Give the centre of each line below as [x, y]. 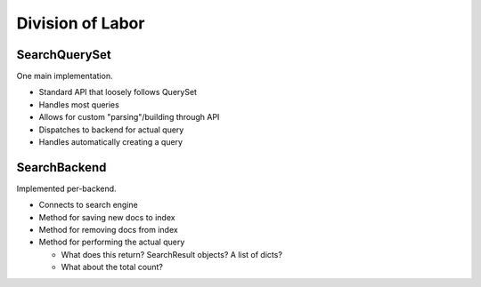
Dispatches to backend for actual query [111, 130]
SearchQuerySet [64, 55]
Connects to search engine [88, 205]
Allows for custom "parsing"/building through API [129, 117]
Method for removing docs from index [108, 230]
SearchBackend [61, 167]
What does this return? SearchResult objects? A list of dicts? [171, 254]
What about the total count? [112, 267]
